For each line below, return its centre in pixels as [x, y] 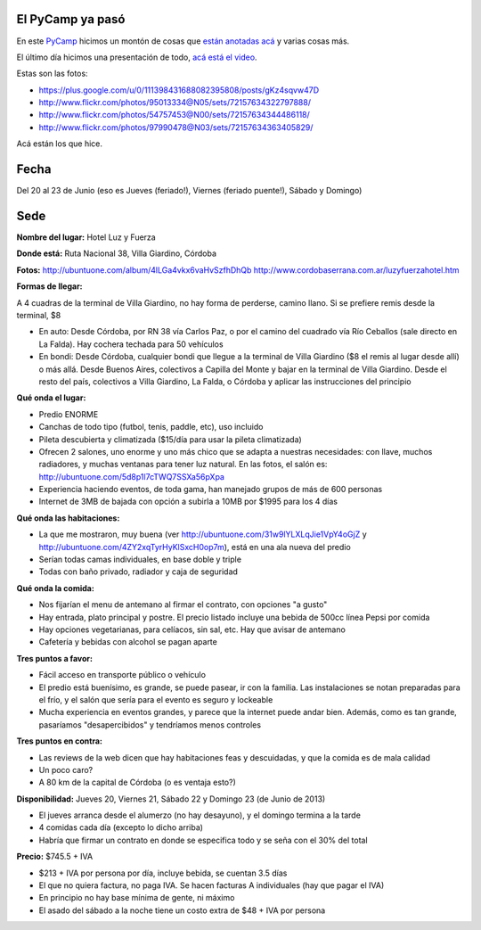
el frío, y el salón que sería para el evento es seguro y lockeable [156, 699]
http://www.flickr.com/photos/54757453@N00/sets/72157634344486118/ [175, 115]
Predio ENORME [69, 414]
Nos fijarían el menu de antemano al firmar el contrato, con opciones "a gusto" [183, 605]
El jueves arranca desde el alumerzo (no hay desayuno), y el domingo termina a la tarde [200, 815]
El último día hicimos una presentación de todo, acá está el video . [137, 57]
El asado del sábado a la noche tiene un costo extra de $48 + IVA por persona [182, 910]
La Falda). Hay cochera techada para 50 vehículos [131, 344]
